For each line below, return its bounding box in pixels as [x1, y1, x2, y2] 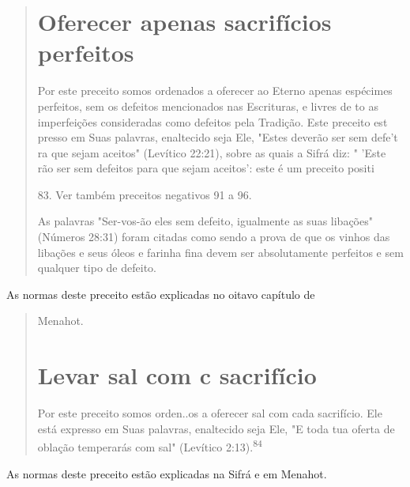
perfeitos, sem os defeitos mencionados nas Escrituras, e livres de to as [37, 97, 378, 114]
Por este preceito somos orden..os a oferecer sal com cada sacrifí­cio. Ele [37, 405, 382, 421]
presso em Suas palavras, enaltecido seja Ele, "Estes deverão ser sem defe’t [37, 129, 398, 145]
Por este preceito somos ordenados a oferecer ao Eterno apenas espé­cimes [37, 82, 393, 99]
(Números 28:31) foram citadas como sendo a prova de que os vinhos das [37, 228, 390, 245]
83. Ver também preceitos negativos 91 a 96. [37, 186, 252, 202]
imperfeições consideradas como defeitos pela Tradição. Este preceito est [37, 113, 388, 130]
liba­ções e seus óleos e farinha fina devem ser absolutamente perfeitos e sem [37, 243, 404, 260]
